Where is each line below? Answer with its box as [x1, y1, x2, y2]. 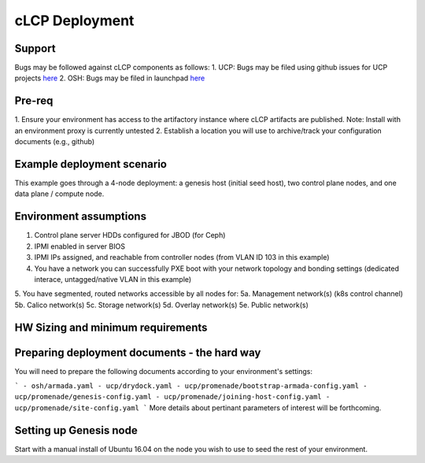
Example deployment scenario [14, 157, 168, 171]
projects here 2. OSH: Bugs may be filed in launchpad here [14, 73, 205, 83]
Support [14, 42, 56, 55]
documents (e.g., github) [14, 137, 95, 146]
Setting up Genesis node [14, 424, 138, 437]
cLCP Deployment [14, 12, 135, 29]
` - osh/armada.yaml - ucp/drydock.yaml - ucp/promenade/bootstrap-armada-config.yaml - [14, 382, 368, 390]
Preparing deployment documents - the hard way [14, 346, 261, 359]
